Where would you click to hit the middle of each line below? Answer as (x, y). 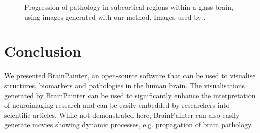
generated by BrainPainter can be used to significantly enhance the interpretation (130, 95)
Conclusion (43, 51)
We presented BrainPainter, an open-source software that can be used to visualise (130, 75)
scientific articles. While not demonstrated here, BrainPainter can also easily (122, 115)
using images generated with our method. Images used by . (115, 16)
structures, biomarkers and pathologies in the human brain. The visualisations (125, 85)
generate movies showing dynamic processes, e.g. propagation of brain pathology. (129, 125)
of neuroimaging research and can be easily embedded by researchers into (117, 105)
